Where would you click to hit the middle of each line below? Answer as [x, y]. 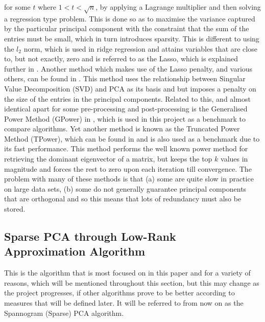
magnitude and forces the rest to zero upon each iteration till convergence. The [128, 168]
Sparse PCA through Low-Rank [90, 236]
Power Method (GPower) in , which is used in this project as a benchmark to [125, 118]
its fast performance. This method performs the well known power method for [126, 148]
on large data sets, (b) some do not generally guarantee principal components [125, 188]
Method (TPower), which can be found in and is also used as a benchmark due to [132, 138]
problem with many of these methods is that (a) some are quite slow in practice [129, 179]
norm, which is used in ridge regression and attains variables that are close [140, 48]
